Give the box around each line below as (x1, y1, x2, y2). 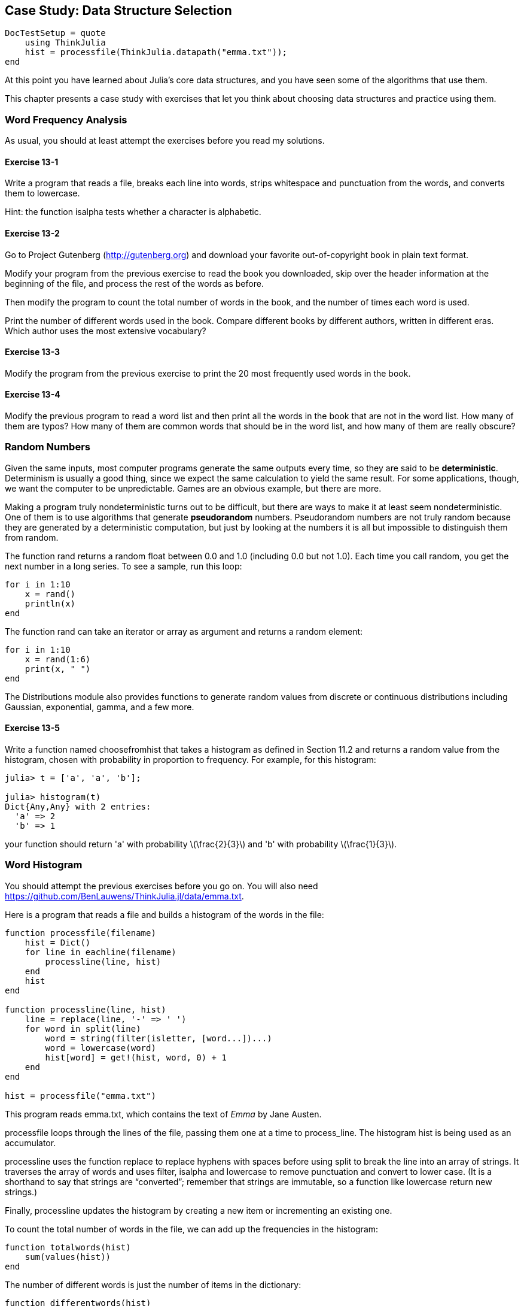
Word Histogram (5, 859, 83, 871)
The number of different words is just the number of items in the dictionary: (5, 1279, 301, 1290)
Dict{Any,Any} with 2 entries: (5, 802, 151, 812)
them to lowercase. (5, 188, 80, 199)
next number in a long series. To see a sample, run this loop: (5, 560, 242, 571)
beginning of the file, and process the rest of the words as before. (5, 278, 264, 289)
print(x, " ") (25, 663, 91, 674)
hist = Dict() (25, 937, 91, 947)
